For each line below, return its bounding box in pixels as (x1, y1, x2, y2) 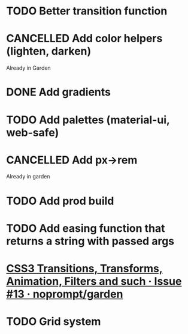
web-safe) (6, 126, 59, 139)
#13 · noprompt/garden (6, 287, 123, 301)
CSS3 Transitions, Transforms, (6, 262, 163, 275)
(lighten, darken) (6, 44, 92, 58)
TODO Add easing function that (6, 221, 166, 235)
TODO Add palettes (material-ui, (6, 113, 170, 127)
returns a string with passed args (6, 234, 175, 247)
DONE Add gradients (6, 85, 111, 99)
